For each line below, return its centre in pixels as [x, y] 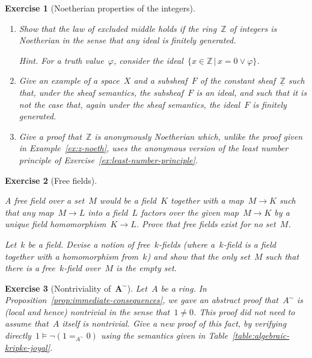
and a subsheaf [161, 80]
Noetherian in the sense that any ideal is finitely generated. [127, 40]
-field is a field [250, 244]
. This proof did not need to [244, 311]
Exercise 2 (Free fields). [51, 180]
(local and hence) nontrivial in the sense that [87, 311]
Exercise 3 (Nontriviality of [58, 288]
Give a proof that [50, 136]
